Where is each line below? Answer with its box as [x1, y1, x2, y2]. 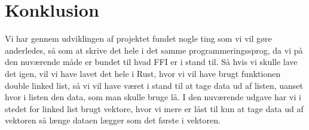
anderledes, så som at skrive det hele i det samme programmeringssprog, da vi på [5, 44, 303, 56]
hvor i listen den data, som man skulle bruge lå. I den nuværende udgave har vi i [5, 91, 301, 103]
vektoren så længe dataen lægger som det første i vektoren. [5, 114, 221, 126]
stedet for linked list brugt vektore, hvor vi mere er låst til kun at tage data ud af [5, 102, 304, 114]
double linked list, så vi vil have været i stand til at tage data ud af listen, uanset [5, 79, 303, 91]
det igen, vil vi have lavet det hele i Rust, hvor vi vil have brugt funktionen [5, 67, 281, 79]
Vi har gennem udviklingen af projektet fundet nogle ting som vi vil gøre [5, 32, 272, 45]
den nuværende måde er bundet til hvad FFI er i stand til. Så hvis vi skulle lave [5, 55, 298, 68]
